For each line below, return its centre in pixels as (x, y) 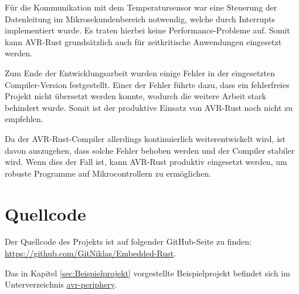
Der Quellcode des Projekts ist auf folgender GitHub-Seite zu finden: (128, 241)
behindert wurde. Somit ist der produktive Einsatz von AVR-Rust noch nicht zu (149, 107)
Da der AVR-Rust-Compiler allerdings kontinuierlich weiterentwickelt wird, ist (145, 138)
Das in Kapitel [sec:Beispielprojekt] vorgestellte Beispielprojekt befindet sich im (147, 273)
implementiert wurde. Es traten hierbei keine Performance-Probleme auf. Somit (147, 30)
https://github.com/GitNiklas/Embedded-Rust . (91, 253)
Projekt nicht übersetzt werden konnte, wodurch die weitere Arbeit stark (135, 96)
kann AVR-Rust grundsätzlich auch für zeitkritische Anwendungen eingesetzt (143, 41)
